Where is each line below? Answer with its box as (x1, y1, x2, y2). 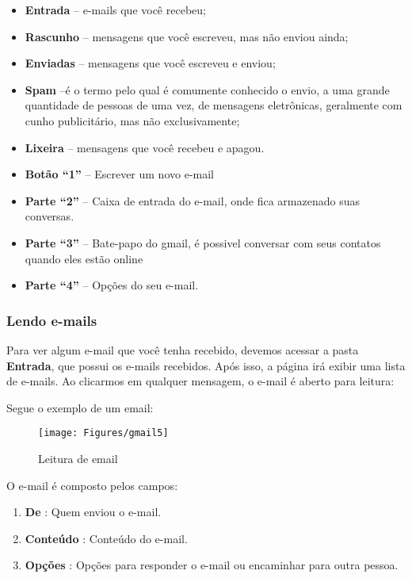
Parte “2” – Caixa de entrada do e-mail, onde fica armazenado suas (25, 192, 360, 209)
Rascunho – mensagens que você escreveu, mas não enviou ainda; (25, 28, 349, 44)
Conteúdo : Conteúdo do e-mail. (25, 530, 188, 546)
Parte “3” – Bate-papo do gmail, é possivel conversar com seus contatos (25, 234, 381, 251)
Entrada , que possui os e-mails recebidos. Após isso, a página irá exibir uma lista (6, 357, 406, 373)
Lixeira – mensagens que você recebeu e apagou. (25, 139, 265, 155)
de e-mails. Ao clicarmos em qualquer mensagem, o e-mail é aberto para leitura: (6, 373, 395, 389)
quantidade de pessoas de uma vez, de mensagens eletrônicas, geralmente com (25, 97, 402, 113)
